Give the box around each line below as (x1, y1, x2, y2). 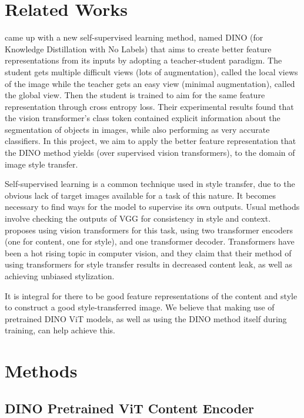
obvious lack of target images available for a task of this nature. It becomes (5, 189, 276, 201)
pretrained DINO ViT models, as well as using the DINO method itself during (5, 312, 287, 325)
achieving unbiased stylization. (5, 270, 115, 282)
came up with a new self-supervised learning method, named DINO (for (5, 31, 263, 44)
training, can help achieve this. (5, 324, 115, 336)
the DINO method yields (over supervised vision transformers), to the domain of (5, 146, 295, 159)
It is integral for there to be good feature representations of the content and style (5, 289, 298, 302)
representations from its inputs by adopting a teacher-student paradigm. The (5, 54, 282, 66)
